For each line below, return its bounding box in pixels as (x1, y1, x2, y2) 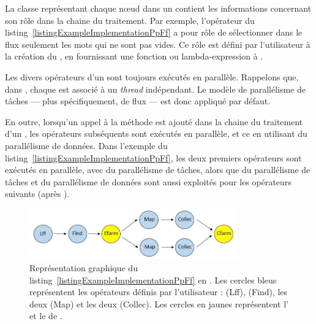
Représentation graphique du (29, 261, 138, 274)
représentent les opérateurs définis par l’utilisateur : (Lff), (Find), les (29, 285, 288, 298)
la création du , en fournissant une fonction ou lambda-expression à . (5, 50, 263, 63)
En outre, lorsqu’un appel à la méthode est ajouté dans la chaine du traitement (5, 115, 303, 128)
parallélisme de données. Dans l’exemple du (5, 139, 168, 152)
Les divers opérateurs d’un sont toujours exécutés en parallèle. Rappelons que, (5, 70, 299, 83)
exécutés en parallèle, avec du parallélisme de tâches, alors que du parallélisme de (5, 163, 310, 176)
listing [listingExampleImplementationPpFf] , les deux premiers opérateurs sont (5, 151, 302, 164)
